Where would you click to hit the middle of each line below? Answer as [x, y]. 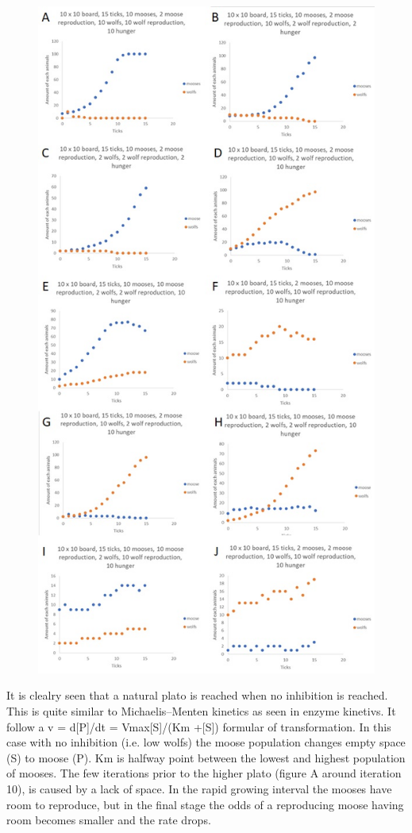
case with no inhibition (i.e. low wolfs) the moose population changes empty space [206, 742]
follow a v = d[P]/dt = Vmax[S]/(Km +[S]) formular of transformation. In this [199, 726]
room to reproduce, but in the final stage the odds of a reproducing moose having [205, 804]
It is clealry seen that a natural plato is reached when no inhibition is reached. [197, 695]
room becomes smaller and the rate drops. [109, 820]
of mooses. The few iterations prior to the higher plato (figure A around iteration [204, 773]
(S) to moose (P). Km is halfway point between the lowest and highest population [206, 757]
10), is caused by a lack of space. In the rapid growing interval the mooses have [199, 788]
